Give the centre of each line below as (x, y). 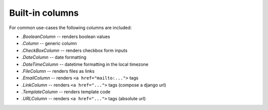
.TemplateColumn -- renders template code (66, 92)
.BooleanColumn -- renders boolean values (66, 37)
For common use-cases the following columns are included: (70, 28)
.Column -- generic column (49, 43)
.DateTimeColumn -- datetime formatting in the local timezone (85, 64)
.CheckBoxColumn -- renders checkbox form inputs (74, 50)
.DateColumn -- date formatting (54, 57)
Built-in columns (44, 13)
